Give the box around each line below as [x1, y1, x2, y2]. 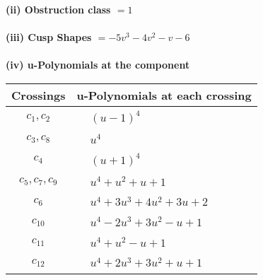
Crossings [11, 86, 66, 103]
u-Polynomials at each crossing [76, 86, 252, 103]
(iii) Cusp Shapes [6, 30, 92, 45]
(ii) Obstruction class [6, 2, 111, 16]
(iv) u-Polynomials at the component [6, 57, 190, 72]
